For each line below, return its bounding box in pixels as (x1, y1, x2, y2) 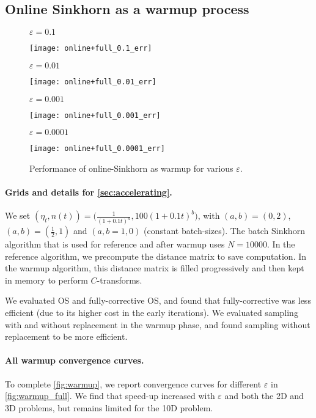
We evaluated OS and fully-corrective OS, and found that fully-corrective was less (5, 294, 311, 307)
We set (5, 209, 31, 222)
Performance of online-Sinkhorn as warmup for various (29, 161, 233, 174)
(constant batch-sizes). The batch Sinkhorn (143, 224, 305, 237)
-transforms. (97, 273, 142, 286)
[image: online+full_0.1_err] (29, 44, 152, 53)
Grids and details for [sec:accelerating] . (5, 186, 172, 199)
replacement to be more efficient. (5, 330, 128, 343)
